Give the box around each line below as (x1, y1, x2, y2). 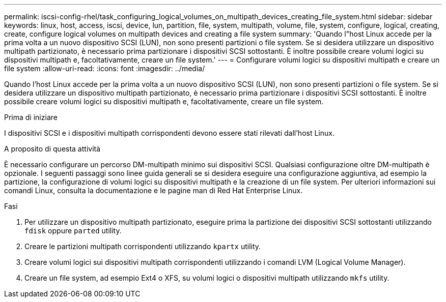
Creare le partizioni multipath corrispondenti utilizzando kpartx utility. (24, 242, 261, 251)
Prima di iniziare (4, 113, 58, 122)
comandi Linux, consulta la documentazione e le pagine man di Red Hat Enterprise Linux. (4, 186, 303, 195)
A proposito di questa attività (4, 144, 101, 153)
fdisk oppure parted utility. (24, 226, 122, 235)
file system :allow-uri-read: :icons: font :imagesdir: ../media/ (4, 64, 205, 73)
